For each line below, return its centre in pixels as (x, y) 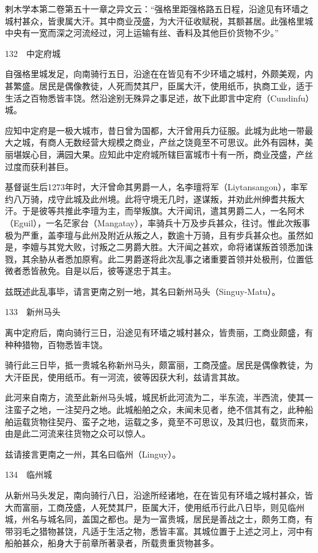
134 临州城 (28, 474)
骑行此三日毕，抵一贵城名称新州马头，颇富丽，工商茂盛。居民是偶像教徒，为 (159, 365)
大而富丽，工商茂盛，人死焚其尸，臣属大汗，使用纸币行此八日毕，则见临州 (155, 507)
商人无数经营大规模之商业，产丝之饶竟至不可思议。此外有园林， (176, 142)
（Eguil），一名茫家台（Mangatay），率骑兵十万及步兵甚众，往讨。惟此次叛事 (158, 222)
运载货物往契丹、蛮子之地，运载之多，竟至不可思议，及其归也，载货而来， (163, 421)
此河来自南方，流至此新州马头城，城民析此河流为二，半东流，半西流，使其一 (159, 397)
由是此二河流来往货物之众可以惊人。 (78, 433)
